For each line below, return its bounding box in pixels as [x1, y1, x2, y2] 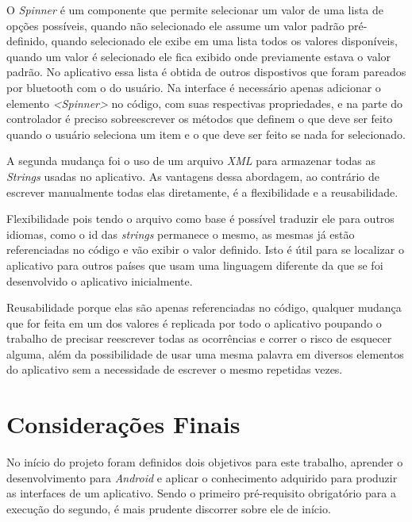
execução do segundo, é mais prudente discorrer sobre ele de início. [6, 500, 331, 516]
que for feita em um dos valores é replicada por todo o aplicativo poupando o [6, 314, 382, 331]
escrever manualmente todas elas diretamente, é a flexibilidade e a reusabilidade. [6, 183, 399, 200]
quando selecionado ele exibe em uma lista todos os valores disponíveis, [51, 33, 398, 49]
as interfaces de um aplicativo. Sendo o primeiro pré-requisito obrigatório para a [6, 485, 396, 501]
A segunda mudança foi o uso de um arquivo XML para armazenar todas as [6, 152, 376, 169]
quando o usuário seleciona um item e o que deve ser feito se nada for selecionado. [6, 125, 406, 142]
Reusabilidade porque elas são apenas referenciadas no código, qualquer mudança [6, 299, 402, 316]
